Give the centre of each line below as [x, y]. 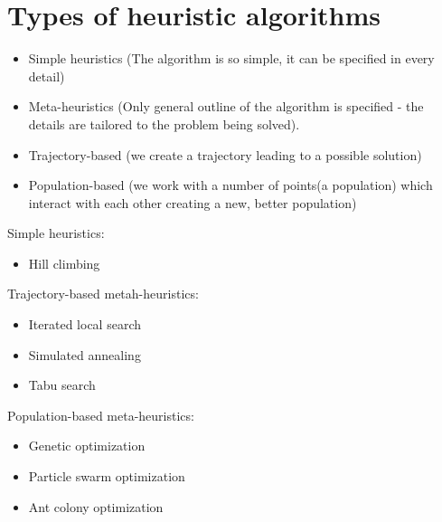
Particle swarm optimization [107, 476]
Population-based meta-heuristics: [101, 415]
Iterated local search [85, 324]
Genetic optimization [87, 446]
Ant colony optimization [96, 506]
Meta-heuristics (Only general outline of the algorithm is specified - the [226, 106]
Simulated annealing [85, 354]
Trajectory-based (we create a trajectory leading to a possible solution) [225, 154]
